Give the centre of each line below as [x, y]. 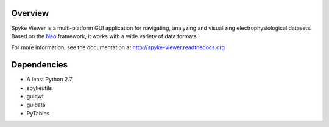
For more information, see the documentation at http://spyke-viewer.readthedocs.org [118, 47]
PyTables [38, 113]
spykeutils [39, 88]
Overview [30, 13]
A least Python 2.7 [49, 80]
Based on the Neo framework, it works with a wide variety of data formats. [105, 36]
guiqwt [35, 96]
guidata [36, 105]
